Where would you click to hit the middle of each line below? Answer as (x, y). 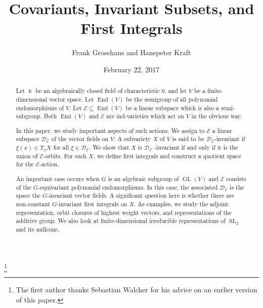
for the (25, 164)
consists (236, 178)
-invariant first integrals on (92, 204)
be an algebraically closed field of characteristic (98, 91)
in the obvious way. (217, 116)
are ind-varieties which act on (145, 116)
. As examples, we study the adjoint (181, 204)
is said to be (188, 139)
